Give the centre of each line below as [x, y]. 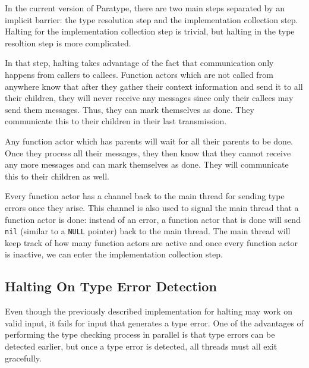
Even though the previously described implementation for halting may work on [149, 311]
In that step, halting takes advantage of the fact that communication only [139, 63]
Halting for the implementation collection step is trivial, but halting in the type [150, 31]
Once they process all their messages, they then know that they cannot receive [148, 152]
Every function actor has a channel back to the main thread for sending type [145, 196]
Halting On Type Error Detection [111, 286]
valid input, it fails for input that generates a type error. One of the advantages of [154, 323]
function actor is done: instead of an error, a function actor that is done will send [153, 219]
